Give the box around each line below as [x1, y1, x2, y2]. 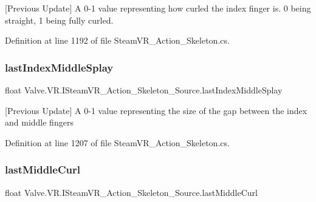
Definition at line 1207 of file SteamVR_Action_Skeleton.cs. [5, 136, 230, 149]
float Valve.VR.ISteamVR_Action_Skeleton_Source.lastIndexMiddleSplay [5, 84, 283, 96]
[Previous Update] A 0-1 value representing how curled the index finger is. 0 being [5, 2, 311, 14]
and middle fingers [5, 116, 74, 129]
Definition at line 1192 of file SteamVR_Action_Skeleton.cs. [5, 34, 230, 47]
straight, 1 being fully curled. [5, 13, 114, 26]
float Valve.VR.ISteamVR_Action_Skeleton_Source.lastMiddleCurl [5, 186, 258, 198]
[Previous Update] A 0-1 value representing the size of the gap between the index [5, 104, 307, 116]
